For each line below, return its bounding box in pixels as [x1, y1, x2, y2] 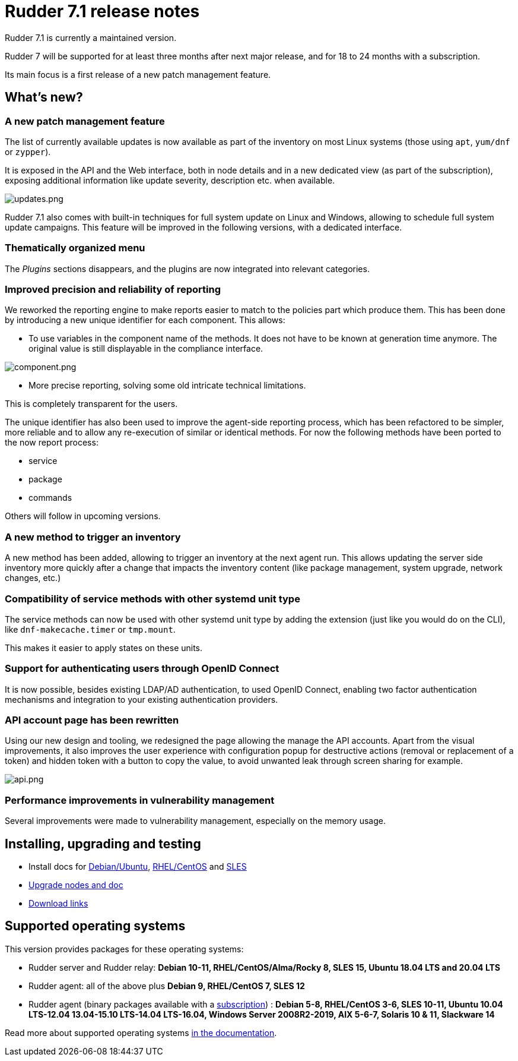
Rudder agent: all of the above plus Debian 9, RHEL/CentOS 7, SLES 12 [28, 980, 305, 991]
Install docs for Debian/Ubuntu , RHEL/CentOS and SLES [28, 861, 247, 872]
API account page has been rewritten [5, 714, 179, 727]
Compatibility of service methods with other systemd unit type [5, 592, 300, 605]
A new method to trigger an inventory [5, 530, 181, 543]
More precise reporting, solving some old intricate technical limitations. [28, 380, 306, 391]
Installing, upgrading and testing [5, 836, 201, 851]
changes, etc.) [5, 573, 61, 583]
